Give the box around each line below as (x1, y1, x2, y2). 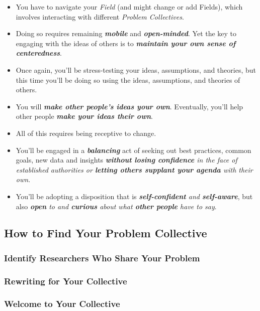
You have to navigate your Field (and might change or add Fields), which (16, 2, 243, 12)
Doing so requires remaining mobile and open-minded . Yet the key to (16, 28, 237, 39)
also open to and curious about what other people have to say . (16, 201, 217, 211)
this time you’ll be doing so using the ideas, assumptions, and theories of (16, 74, 240, 85)
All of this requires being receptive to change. (16, 127, 156, 138)
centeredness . (16, 48, 62, 58)
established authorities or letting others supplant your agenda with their (16, 164, 253, 175)
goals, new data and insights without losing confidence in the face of (16, 154, 237, 165)
